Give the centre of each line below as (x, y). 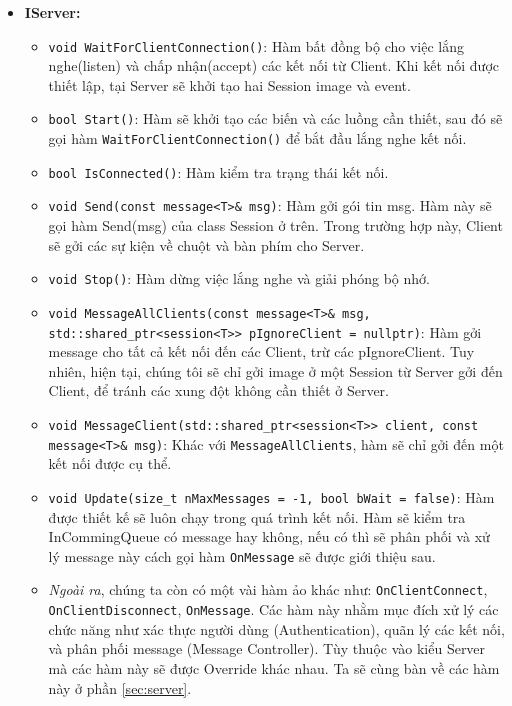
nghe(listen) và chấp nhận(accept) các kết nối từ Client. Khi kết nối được (273, 65)
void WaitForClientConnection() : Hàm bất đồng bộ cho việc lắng (256, 45)
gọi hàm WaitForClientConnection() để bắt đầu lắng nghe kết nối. (257, 138)
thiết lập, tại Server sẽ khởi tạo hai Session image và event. (229, 84)
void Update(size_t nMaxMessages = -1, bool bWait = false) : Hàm (271, 496)
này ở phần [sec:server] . (120, 687)
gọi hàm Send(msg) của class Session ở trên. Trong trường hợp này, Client (275, 225)
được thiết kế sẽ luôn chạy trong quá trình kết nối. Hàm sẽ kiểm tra (257, 516)
